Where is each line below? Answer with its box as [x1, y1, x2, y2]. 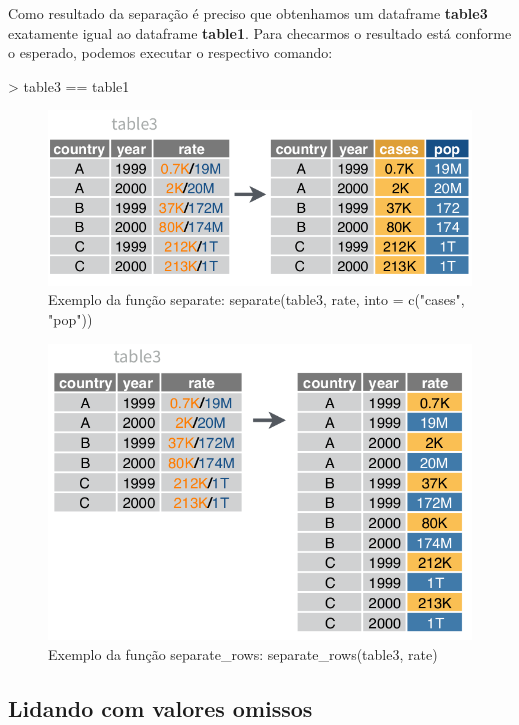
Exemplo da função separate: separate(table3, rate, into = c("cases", [48, 289, 465, 310]
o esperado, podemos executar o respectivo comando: [8, 42, 333, 63]
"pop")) [48, 309, 93, 330]
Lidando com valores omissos [8, 692, 313, 723]
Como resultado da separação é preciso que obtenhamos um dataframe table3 [8, 3, 488, 23]
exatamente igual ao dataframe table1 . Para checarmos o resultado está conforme [8, 22, 512, 43]
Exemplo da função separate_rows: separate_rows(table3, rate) [48, 643, 438, 664]
